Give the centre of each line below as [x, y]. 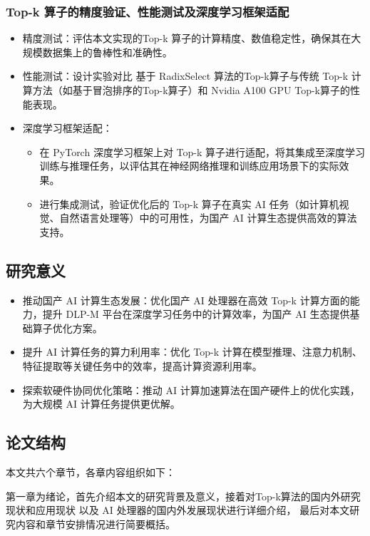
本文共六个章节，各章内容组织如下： [91, 471]
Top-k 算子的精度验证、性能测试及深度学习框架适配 [148, 11]
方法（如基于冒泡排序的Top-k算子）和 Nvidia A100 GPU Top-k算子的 [191, 90]
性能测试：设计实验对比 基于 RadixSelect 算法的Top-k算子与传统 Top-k [185, 76]
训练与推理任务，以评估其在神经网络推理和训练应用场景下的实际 [189, 166]
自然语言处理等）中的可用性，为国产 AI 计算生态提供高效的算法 [208, 218]
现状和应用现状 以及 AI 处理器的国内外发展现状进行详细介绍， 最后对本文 [178, 510]
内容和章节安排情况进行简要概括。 [95, 524]
